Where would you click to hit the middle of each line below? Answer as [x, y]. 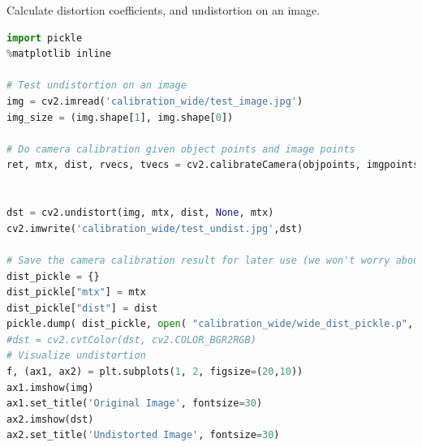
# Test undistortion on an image [97, 86]
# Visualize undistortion [76, 356]
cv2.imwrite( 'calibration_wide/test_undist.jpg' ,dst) [155, 228]
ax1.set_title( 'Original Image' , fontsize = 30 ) [135, 404]
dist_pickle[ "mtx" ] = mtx [76, 292]
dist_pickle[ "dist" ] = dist [82, 308]
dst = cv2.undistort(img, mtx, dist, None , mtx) [140, 213]
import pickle [45, 38]
